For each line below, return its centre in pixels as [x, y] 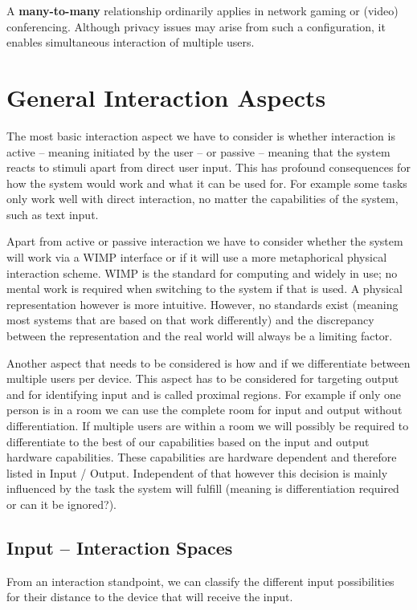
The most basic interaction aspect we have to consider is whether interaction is [201, 135]
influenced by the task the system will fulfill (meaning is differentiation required [203, 488]
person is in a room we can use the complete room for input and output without [204, 410]
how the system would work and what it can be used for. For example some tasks [207, 183]
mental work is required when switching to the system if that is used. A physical [204, 289]
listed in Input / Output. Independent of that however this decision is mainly [197, 472]
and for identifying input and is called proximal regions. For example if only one [204, 394]
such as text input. [53, 214]
